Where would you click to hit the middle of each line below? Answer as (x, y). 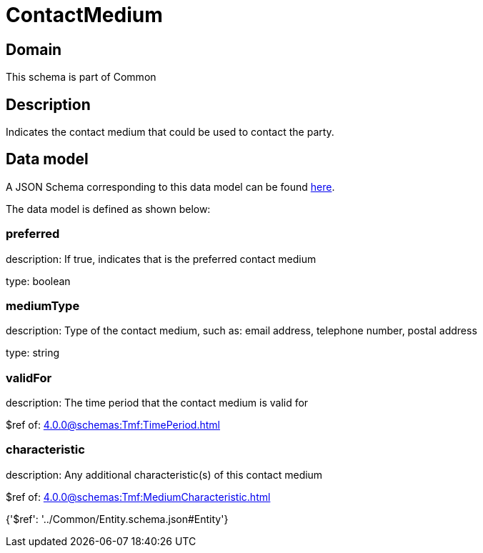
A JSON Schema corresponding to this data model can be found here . (170, 186)
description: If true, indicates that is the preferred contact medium (161, 259)
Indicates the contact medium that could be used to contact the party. (170, 132)
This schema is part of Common (81, 77)
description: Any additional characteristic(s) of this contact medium (164, 474)
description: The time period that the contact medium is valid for (157, 403)
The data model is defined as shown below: (108, 209)
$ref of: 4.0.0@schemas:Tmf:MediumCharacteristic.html (138, 497)
